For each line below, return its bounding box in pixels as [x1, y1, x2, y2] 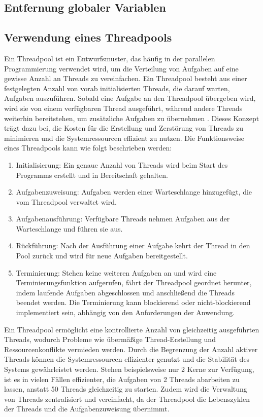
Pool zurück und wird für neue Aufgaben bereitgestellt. [16, 250, 188, 261]
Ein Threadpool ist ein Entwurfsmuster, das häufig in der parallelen [4, 53, 215, 63]
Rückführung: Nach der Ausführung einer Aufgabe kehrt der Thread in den [16, 240, 250, 251]
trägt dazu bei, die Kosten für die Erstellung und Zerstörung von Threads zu [4, 123, 243, 133]
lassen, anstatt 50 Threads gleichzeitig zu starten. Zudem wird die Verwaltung [4, 384, 247, 394]
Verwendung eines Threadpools [4, 29, 172, 45]
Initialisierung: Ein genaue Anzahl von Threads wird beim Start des [16, 159, 228, 170]
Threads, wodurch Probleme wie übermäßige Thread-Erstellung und [4, 334, 216, 345]
